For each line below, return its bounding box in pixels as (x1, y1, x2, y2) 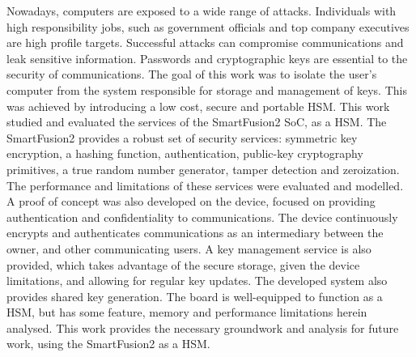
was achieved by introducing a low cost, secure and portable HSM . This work (6, 97, 390, 114)
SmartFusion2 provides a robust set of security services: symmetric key (6, 129, 358, 146)
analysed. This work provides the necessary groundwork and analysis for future (6, 319, 399, 336)
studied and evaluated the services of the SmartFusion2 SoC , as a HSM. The (6, 113, 387, 130)
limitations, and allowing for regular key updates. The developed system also (6, 272, 388, 289)
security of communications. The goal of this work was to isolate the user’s (6, 66, 377, 83)
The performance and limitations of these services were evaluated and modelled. (6, 176, 404, 193)
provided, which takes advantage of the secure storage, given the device (6, 256, 360, 273)
